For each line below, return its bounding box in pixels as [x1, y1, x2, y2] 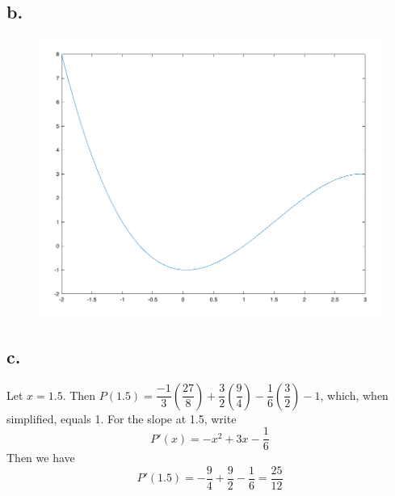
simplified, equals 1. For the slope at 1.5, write [6, 410, 237, 427]
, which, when [320, 386, 389, 403]
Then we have [6, 449, 75, 466]
